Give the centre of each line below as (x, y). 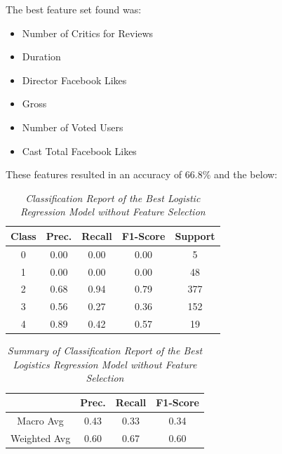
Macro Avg (40, 420)
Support (195, 235)
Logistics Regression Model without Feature (105, 364)
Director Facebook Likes (74, 80)
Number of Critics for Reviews (88, 33)
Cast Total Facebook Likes (79, 151)
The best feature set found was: (74, 9)
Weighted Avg (41, 438)
